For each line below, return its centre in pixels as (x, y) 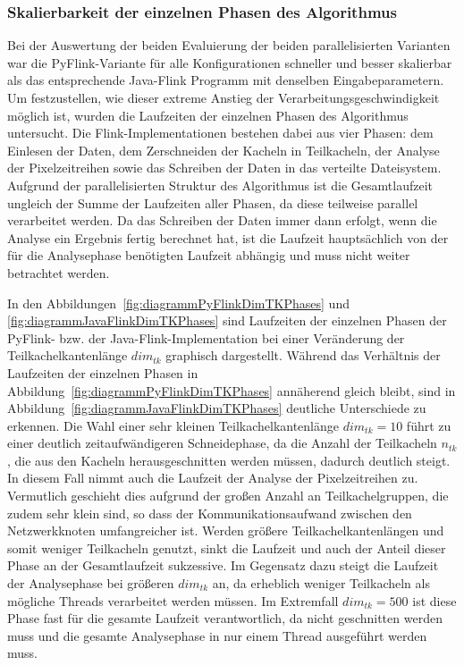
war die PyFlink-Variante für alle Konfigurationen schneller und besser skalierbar (230, 62)
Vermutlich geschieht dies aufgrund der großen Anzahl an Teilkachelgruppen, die (228, 496)
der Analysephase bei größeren (91, 583)
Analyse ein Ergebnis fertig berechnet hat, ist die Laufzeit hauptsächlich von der (228, 237)
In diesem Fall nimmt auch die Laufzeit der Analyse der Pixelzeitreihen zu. (213, 478)
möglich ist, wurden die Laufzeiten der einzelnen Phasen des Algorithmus (208, 115)
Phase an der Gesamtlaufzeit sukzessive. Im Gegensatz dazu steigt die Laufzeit (223, 565)
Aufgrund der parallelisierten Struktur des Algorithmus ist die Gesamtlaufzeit (220, 185)
